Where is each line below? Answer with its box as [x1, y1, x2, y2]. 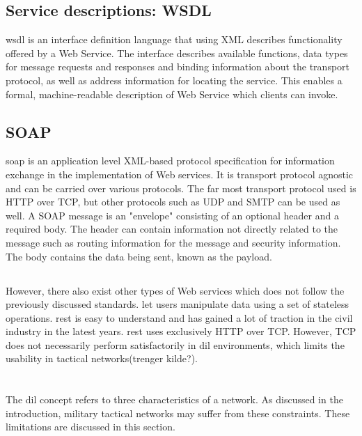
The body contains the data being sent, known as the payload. [6, 249, 272, 263]
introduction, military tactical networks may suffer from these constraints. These [6, 405, 350, 420]
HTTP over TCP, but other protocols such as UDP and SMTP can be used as [6, 194, 340, 209]
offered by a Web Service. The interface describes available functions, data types [6, 45, 348, 60]
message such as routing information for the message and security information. [6, 235, 341, 249]
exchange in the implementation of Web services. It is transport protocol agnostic [6, 166, 354, 181]
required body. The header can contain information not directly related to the [6, 221, 338, 236]
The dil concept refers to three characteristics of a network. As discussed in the [6, 392, 343, 407]
